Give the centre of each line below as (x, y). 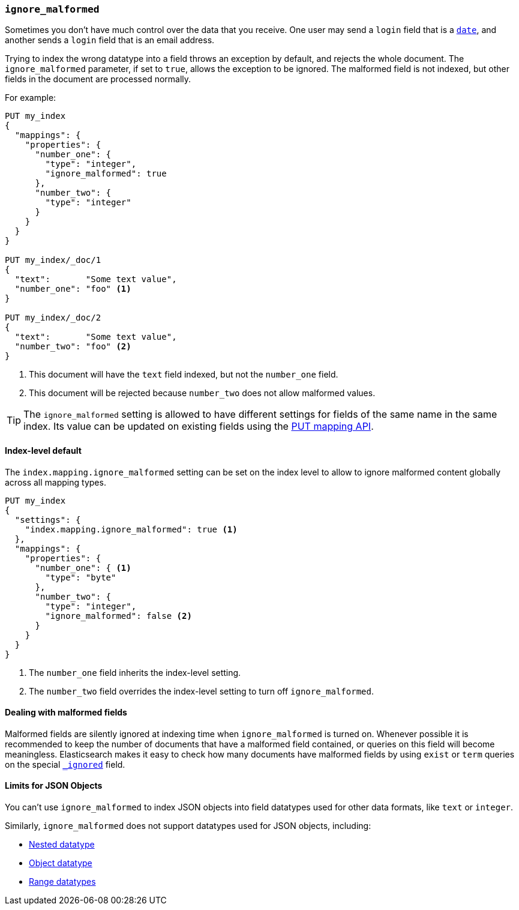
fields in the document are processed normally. (98, 79)
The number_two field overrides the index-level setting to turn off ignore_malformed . (201, 691)
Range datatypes (62, 882)
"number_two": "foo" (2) (73, 347)
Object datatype (61, 863)
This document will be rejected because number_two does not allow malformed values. (202, 393)
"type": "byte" (81, 577)
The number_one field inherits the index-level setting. (135, 672)
